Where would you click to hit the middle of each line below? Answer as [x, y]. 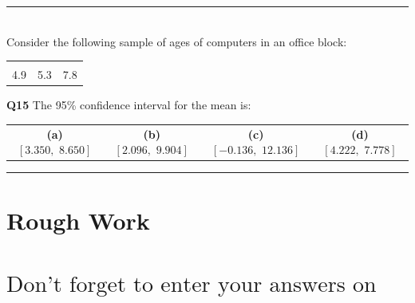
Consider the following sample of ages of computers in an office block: [177, 41]
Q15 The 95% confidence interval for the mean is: [129, 105]
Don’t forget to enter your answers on [192, 284]
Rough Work [78, 220]
